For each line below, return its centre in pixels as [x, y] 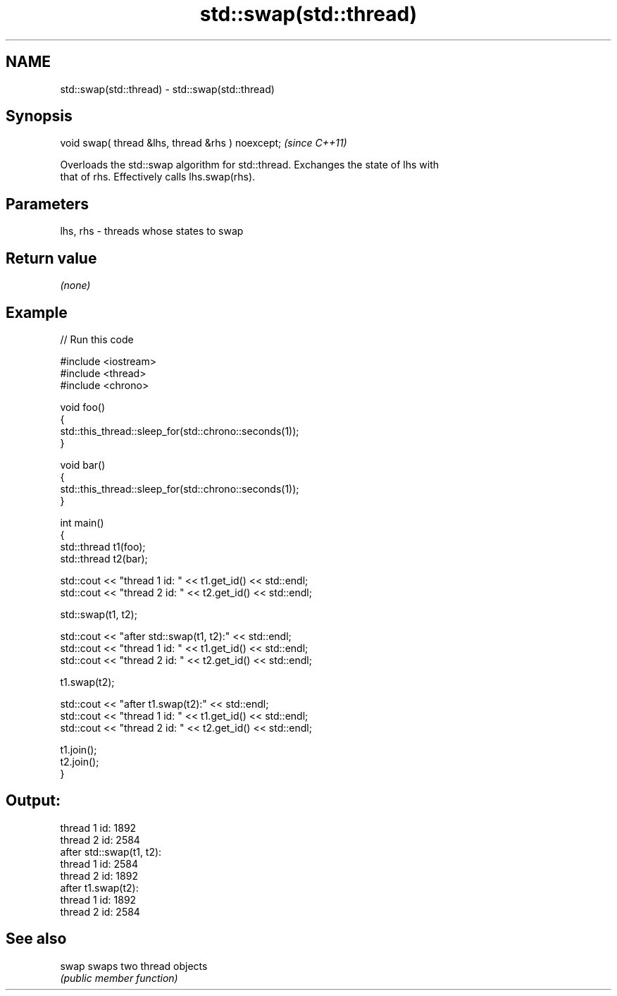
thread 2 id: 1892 [99, 875]
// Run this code [97, 339]
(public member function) [119, 978]
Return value [51, 258]
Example [37, 312]
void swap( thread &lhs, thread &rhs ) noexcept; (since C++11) [204, 143]
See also [36, 939]
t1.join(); [79, 749]
